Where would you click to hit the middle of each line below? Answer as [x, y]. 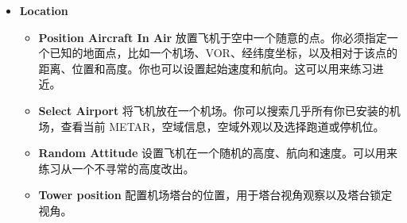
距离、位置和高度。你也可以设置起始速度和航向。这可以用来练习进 [211, 68]
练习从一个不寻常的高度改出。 [116, 168]
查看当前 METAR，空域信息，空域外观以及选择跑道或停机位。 [223, 126]
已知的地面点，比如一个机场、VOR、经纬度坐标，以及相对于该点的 [223, 53]
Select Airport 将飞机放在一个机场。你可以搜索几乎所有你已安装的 [214, 110]
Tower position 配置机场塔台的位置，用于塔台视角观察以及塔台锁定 [215, 195]
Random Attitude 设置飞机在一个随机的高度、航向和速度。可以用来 [218, 153]
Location [44, 10]
